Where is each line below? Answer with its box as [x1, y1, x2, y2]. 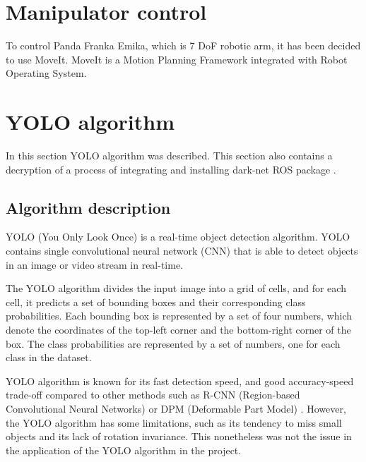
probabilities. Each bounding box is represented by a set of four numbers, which [6, 308, 353, 323]
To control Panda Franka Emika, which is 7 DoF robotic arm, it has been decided [6, 38, 361, 53]
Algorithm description [6, 196, 171, 218]
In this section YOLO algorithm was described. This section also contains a [6, 148, 333, 163]
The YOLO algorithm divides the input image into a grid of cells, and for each [6, 281, 346, 296]
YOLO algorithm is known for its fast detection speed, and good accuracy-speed [6, 373, 354, 388]
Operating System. [6, 66, 87, 80]
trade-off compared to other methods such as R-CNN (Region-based [6, 387, 300, 402]
